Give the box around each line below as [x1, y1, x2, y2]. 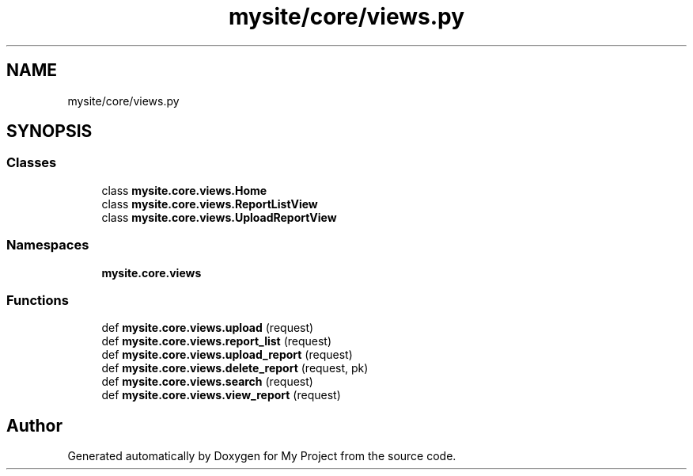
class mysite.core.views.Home [101, 183, 267, 197]
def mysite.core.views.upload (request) [101, 321, 314, 335]
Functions [6, 291, 69, 308]
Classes [6, 154, 57, 171]
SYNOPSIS [6, 121, 93, 142]
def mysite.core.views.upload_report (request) [101, 348, 353, 362]
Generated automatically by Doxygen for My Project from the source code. [67, 449, 456, 463]
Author [6, 415, 62, 436]
